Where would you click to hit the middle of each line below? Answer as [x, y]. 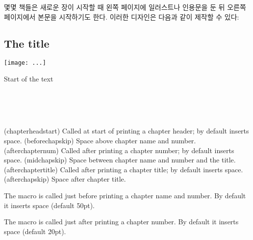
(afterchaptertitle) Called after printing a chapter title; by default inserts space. [124, 169]
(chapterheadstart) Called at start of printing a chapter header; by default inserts [126, 131]
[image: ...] [25, 63]
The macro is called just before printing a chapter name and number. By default [125, 195]
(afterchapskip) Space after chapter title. [65, 179]
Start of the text [29, 79]
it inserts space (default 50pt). [49, 205]
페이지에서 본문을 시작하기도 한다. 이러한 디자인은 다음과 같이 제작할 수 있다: [122, 16]
